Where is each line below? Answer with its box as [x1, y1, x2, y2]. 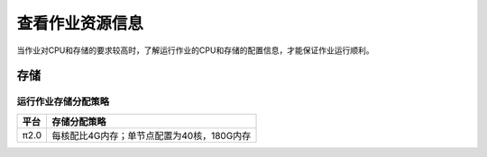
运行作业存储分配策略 [16, 95, 110, 108]
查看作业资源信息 [16, 13, 144, 33]
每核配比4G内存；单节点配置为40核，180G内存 [51, 129, 252, 142]
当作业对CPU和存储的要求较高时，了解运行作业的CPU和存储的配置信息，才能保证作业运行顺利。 [16, 45, 374, 56]
